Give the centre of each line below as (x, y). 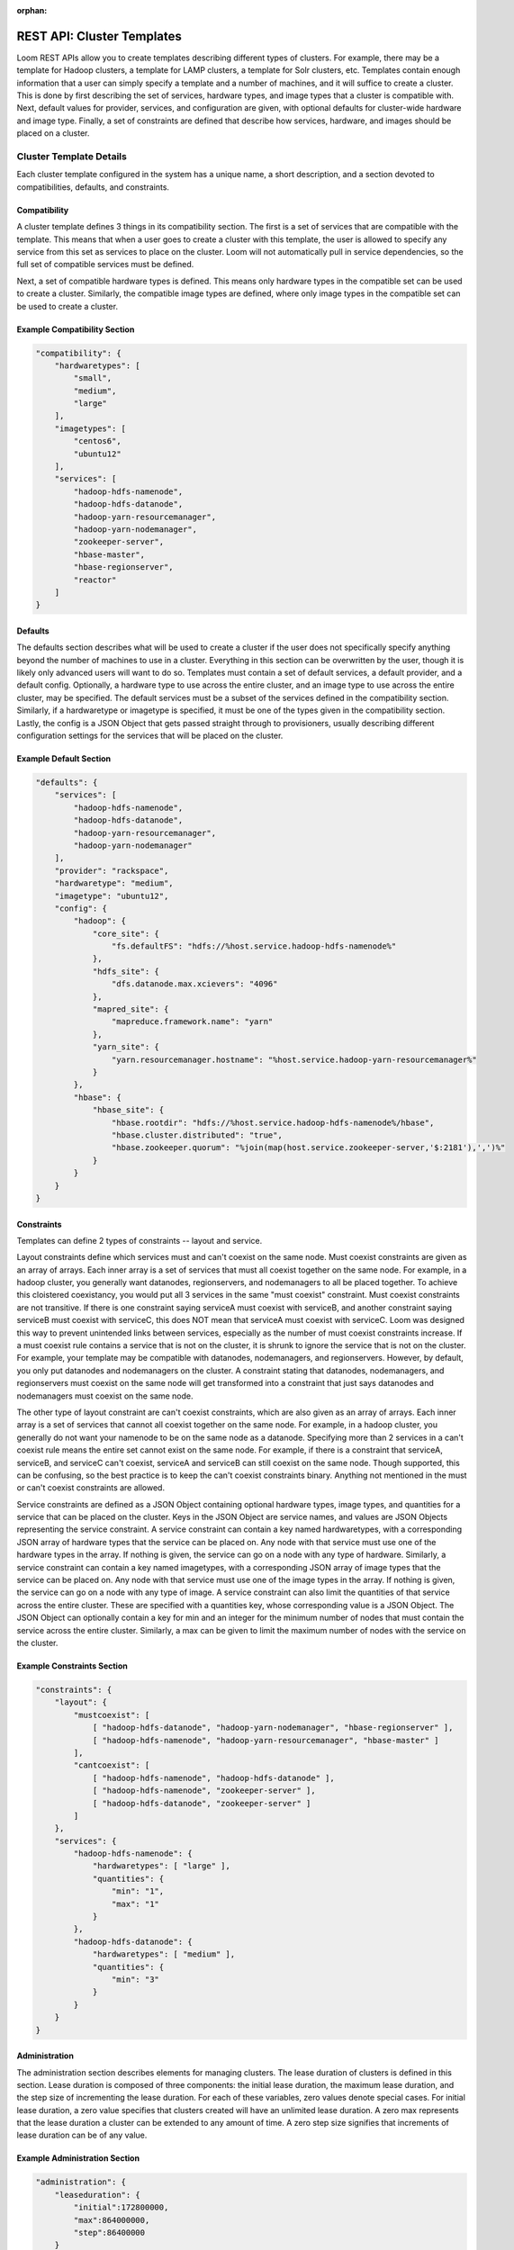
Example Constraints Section (72, 1666)
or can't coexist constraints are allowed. (91, 1488)
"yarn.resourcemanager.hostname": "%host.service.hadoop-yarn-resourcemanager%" (294, 1059)
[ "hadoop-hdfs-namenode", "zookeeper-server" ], (204, 1791)
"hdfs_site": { (126, 971)
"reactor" (95, 580)
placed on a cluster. (53, 133)
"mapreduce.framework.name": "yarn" (192, 1022)
